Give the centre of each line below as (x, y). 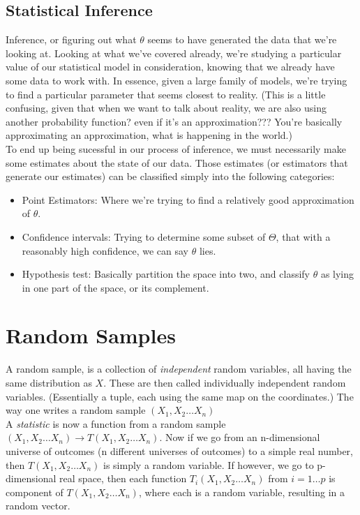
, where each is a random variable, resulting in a (242, 492)
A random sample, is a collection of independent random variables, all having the (179, 369)
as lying (337, 274)
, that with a (303, 236)
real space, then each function (123, 478)
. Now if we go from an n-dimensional (240, 437)
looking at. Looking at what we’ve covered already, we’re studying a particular (174, 53)
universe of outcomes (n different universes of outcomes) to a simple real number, (179, 450)
